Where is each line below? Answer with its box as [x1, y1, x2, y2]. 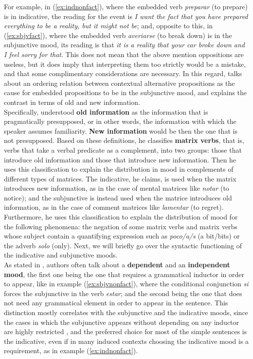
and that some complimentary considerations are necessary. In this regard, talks [4, 68, 242, 79]
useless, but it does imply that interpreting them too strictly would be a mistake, [4, 59, 246, 69]
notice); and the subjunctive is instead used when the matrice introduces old [4, 192, 232, 202]
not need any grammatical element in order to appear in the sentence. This [4, 298, 228, 308]
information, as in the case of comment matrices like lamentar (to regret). [4, 202, 224, 212]
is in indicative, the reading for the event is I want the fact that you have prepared [4, 11, 248, 21]
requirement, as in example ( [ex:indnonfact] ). [4, 345, 138, 356]
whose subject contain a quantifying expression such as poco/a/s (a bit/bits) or [4, 231, 240, 241]
